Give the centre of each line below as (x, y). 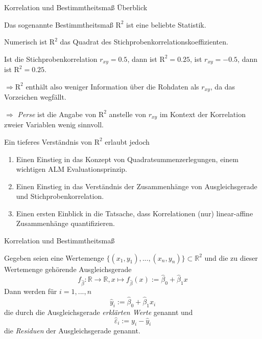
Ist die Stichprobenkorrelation (51, 59)
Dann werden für (31, 291)
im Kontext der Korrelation (203, 114)
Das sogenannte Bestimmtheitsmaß (59, 24)
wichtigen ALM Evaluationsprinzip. (72, 169)
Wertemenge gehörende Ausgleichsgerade (68, 269)
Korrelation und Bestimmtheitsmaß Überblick (76, 7)
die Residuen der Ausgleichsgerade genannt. (72, 331)
